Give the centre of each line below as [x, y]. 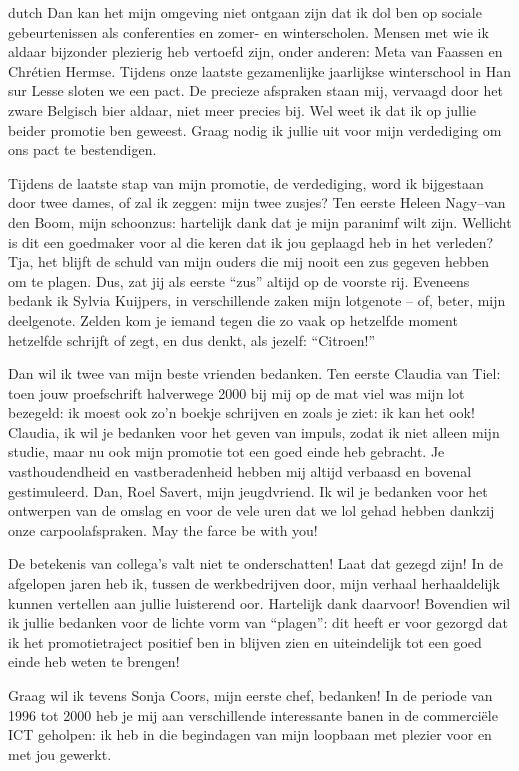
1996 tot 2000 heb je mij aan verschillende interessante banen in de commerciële [253, 714]
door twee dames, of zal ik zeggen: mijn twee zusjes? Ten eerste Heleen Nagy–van [257, 202]
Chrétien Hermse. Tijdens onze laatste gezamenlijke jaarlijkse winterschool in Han [259, 70]
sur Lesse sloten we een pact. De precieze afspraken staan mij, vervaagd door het [255, 90]
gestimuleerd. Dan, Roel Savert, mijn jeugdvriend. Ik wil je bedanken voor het [248, 490]
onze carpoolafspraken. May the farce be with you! [163, 529]
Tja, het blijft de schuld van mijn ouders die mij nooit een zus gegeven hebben [248, 261]
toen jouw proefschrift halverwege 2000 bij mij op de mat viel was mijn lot [236, 392]
